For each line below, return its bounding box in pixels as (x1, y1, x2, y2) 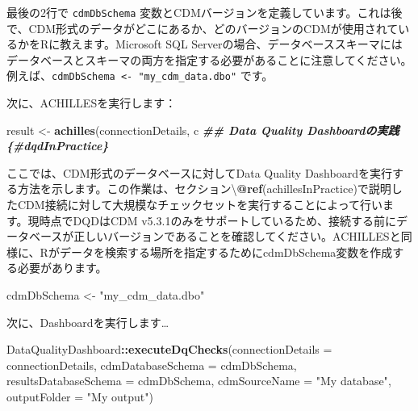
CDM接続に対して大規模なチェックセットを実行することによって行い (17, 196, 383, 213)
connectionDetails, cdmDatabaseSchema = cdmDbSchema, (6, 356, 297, 373)
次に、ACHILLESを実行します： (6, 94, 177, 111)
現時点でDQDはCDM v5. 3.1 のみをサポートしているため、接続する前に (27, 212, 396, 229)
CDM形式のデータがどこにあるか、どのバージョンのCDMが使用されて (28, 19, 399, 36)
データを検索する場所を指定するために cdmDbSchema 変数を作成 (59, 243, 393, 260)
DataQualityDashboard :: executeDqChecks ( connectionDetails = (6, 341, 332, 358)
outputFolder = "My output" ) (6, 388, 153, 405)
